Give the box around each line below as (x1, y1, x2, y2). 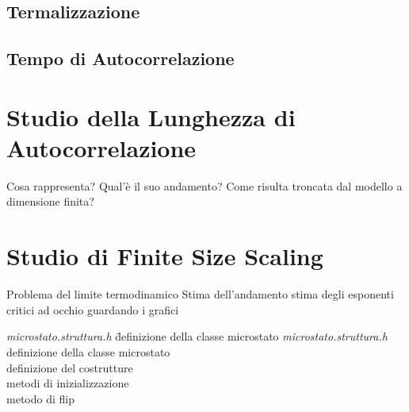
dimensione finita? (6, 193, 94, 210)
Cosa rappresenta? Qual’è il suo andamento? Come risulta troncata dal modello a (6, 177, 403, 194)
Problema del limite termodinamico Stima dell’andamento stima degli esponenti (6, 286, 394, 302)
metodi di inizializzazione (6, 375, 129, 391)
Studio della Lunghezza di (6, 100, 296, 133)
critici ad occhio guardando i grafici (6, 301, 179, 318)
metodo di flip (6, 390, 75, 406)
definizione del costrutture (6, 359, 133, 375)
